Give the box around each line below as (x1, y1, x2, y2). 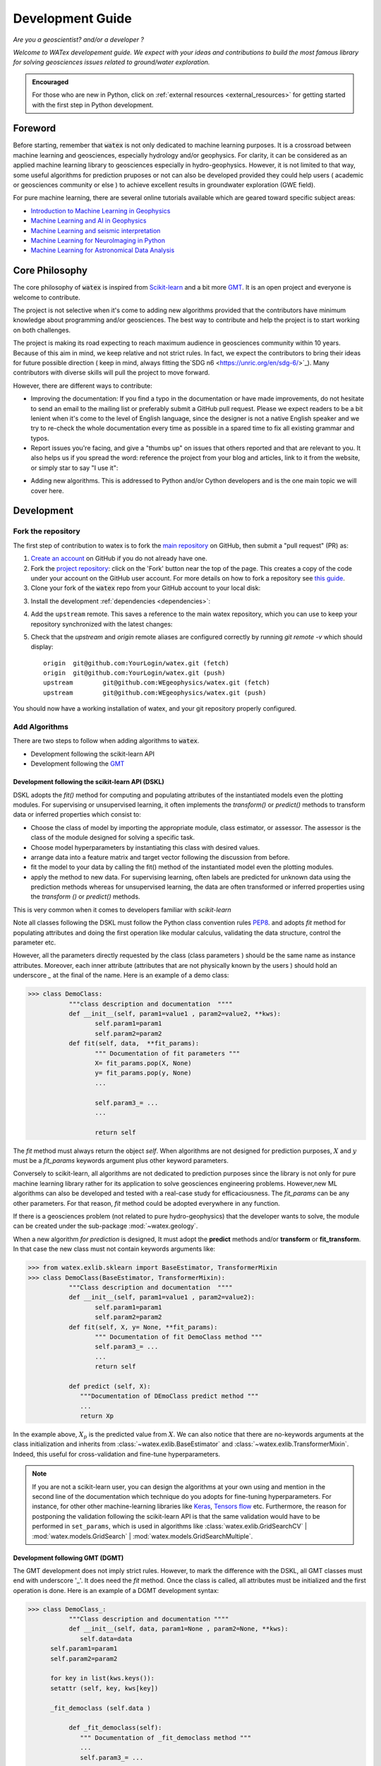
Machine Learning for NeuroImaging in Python (30, 236, 166, 244)
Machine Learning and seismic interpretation (30, 226, 161, 235)
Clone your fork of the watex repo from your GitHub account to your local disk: (30, 583, 261, 593)
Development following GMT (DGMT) (13, 1553, 124, 1562)
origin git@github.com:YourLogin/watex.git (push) (43, 669, 226, 677)
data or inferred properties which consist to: (13, 810, 141, 819)
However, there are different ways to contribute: (13, 381, 153, 390)
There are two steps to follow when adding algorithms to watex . (13, 737, 200, 745)
